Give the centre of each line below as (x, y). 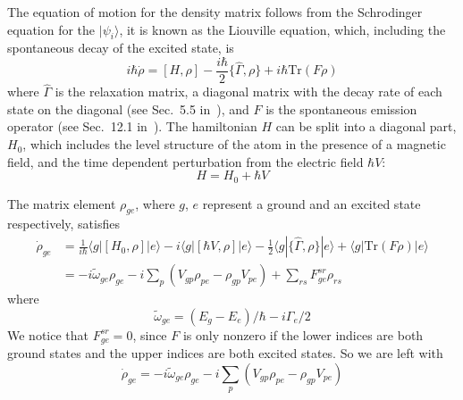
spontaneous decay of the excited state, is (121, 48)
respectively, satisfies (63, 224)
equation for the (51, 29)
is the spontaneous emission (341, 108)
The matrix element (62, 203)
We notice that (48, 334)
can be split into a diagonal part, (366, 126)
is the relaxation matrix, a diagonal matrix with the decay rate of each (248, 92)
